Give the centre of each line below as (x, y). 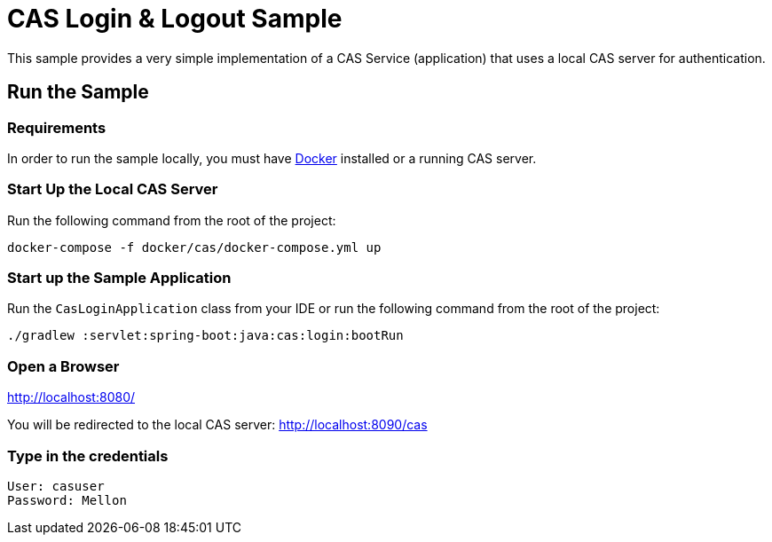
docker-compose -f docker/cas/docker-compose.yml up (194, 247)
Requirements (57, 127)
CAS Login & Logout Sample (175, 19)
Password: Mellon (67, 500)
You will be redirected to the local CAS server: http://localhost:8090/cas (217, 425)
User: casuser (56, 486)
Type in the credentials (88, 456)
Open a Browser (63, 366)
